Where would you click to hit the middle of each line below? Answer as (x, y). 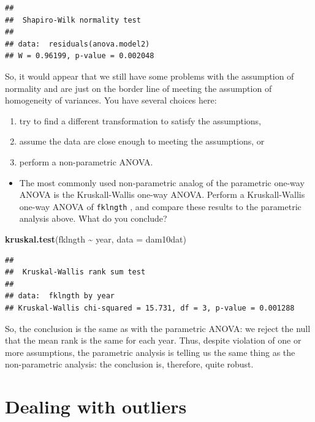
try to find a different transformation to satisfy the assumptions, (140, 120)
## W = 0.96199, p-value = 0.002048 (80, 56)
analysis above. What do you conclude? (93, 218)
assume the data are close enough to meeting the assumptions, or (142, 141)
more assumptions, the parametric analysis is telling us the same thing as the (150, 352)
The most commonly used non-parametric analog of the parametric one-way (162, 182)
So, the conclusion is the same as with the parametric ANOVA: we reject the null (158, 328)
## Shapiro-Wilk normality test (73, 20)
